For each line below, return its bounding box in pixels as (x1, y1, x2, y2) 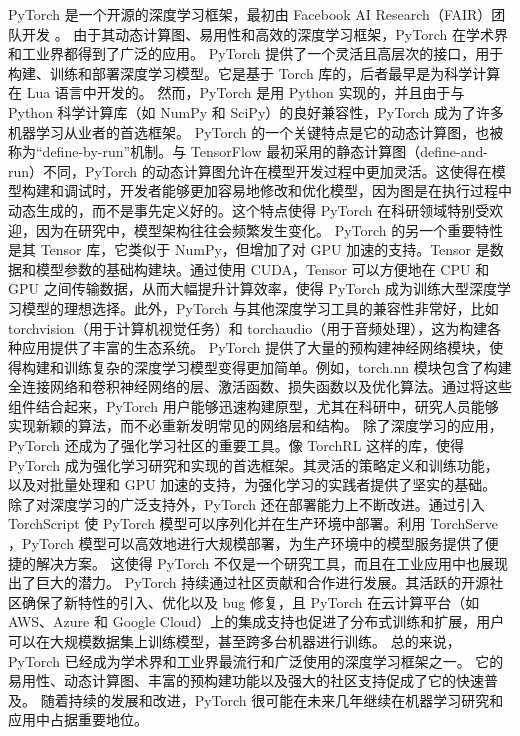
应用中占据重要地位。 (8, 709, 148, 730)
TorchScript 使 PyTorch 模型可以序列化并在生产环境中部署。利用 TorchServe (8, 513, 499, 534)
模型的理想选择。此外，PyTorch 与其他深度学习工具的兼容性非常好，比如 (21, 297, 499, 318)
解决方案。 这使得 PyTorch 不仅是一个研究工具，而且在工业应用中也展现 (35, 552, 508, 573)
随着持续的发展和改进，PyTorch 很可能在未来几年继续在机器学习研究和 (40, 689, 504, 710)
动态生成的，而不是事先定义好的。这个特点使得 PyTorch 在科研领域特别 (8, 199, 476, 220)
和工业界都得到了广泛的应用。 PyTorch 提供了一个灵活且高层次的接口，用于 (8, 43, 504, 64)
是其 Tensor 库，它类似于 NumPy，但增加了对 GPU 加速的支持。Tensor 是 (8, 239, 490, 260)
